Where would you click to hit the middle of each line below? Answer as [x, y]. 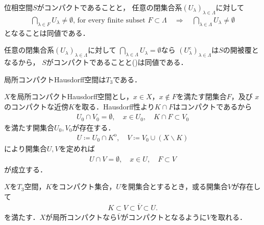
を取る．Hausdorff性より [114, 106]
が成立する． [26, 169]
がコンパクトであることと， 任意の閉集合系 [110, 7]
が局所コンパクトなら [81, 217]
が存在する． [94, 127]
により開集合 [26, 148]
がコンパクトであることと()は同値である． [117, 62]
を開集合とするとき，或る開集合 [174, 186]
